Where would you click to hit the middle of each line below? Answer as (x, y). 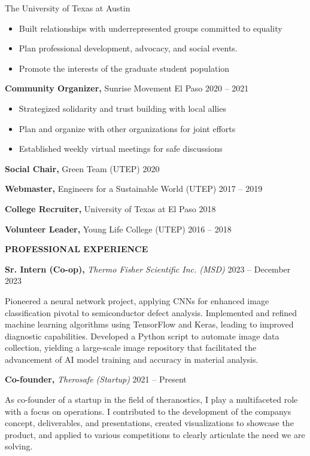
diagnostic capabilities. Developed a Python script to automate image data (142, 336)
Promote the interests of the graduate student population (124, 68)
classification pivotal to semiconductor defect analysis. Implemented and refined (151, 312)
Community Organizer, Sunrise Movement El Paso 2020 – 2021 (127, 88)
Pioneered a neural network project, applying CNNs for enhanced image (137, 300)
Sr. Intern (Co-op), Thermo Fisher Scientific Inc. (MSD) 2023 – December (148, 269)
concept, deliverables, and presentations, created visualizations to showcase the (149, 423)
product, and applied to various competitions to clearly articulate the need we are (155, 434)
